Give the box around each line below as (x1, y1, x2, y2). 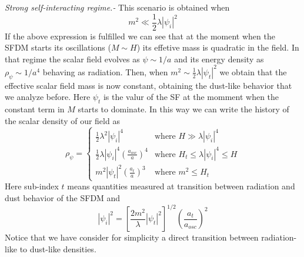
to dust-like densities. (19, 242, 96, 255)
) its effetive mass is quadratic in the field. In (136, 41, 299, 54)
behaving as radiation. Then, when (42, 65, 168, 78)
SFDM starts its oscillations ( (5, 41, 111, 54)
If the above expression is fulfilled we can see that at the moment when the (5, 29, 275, 42)
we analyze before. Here (5, 91, 91, 103)
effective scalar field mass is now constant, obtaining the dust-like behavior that (5, 79, 292, 91)
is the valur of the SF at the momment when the (103, 91, 279, 103)
